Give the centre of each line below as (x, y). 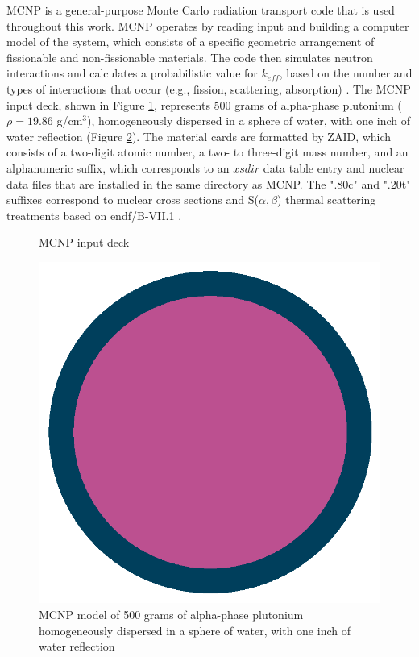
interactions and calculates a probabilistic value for (132, 73)
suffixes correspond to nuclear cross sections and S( (133, 200)
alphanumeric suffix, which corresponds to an (118, 167)
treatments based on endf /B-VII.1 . (94, 215)
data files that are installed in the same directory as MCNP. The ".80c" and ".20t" (209, 183)
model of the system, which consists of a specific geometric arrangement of (191, 42)
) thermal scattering (327, 200)
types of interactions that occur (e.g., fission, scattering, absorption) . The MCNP (209, 88)
